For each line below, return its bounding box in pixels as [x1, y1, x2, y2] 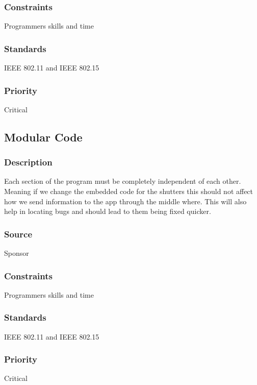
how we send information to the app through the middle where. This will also [4, 196, 247, 206]
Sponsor [4, 248, 29, 258]
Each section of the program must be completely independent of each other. [4, 176, 241, 186]
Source [4, 227, 33, 240]
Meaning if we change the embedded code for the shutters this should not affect [4, 186, 253, 197]
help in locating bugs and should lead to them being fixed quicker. [4, 206, 211, 216]
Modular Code [4, 129, 83, 145]
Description [4, 156, 53, 169]
